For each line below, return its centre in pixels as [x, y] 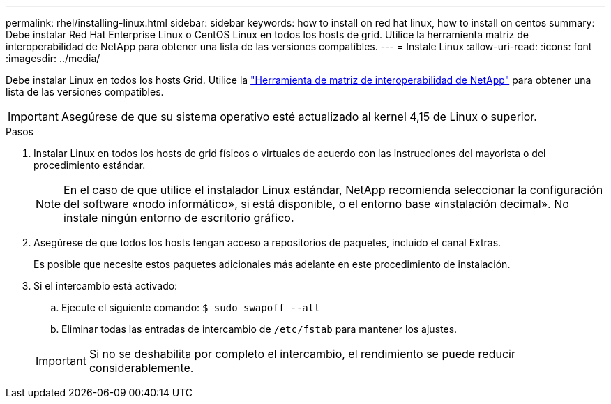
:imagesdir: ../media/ [53, 58]
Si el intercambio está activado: [106, 286]
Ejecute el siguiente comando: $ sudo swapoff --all [191, 307]
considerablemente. [141, 368]
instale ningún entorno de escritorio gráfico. [179, 218]
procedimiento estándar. [90, 165]
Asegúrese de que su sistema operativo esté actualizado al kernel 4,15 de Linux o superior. [299, 117]
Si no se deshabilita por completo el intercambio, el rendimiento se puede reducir [302, 354]
